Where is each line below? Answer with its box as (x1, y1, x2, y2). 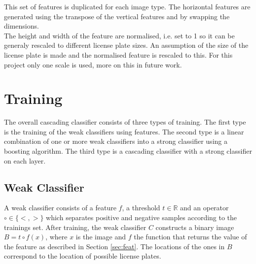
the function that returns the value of (134, 231, 247, 242)
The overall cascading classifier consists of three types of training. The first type (4, 117, 246, 127)
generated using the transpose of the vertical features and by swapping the (4, 11, 230, 21)
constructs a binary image (155, 222, 234, 232)
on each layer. (4, 155, 46, 165)
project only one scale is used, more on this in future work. (4, 59, 182, 69)
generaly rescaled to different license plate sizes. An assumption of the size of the (4, 40, 249, 50)
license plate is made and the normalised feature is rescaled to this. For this (4, 49, 233, 60)
